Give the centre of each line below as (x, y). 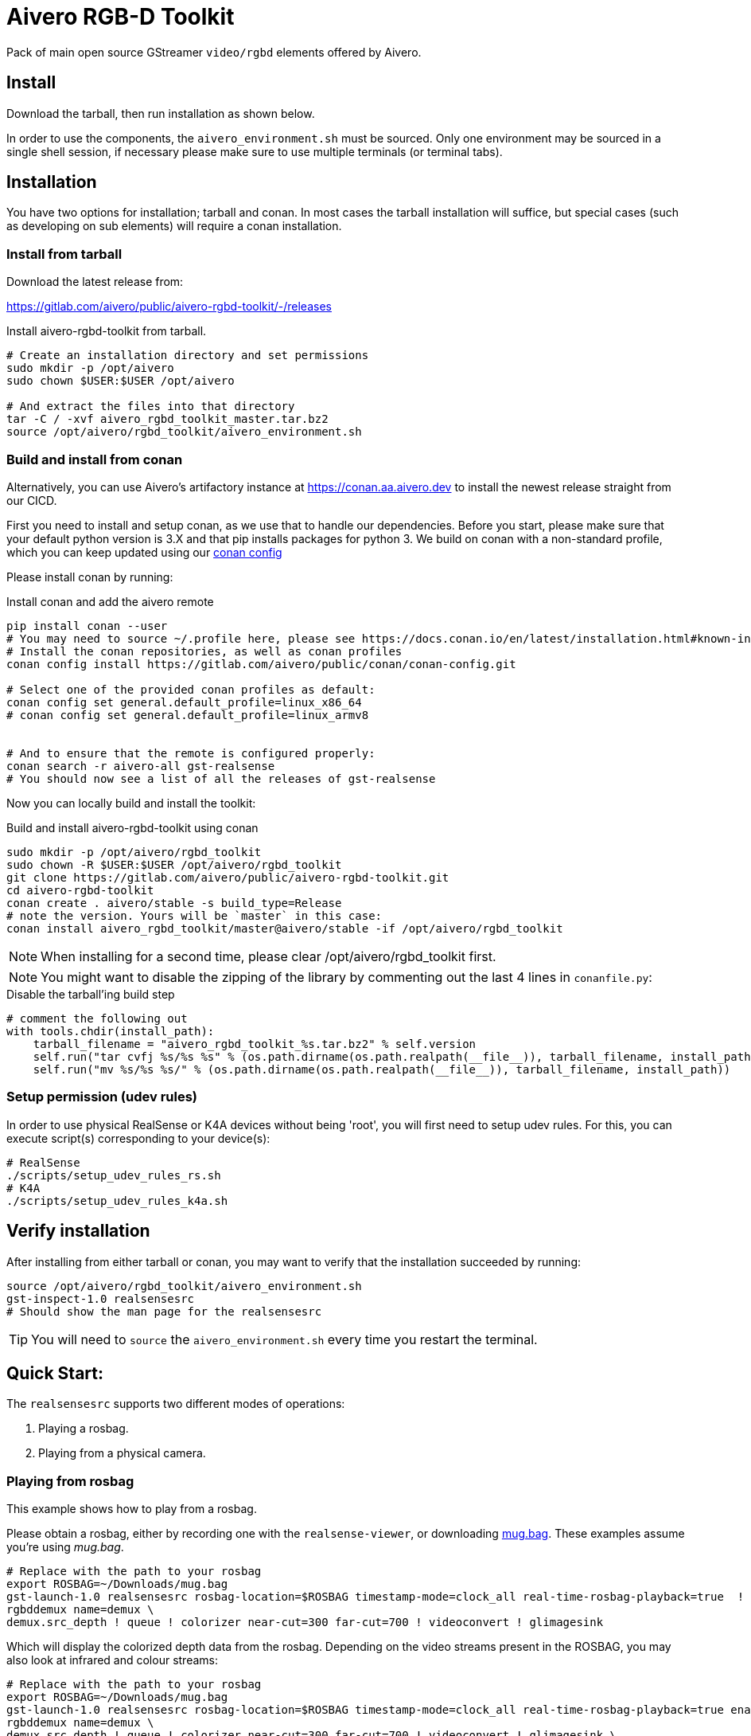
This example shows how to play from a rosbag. (132, 1509)
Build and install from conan (95, 459)
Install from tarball (64, 254)
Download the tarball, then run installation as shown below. (161, 113)
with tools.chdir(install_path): (111, 1031)
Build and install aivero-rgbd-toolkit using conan (132, 827)
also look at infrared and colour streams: (112, 1660)
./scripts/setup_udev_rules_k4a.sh (117, 1200)
